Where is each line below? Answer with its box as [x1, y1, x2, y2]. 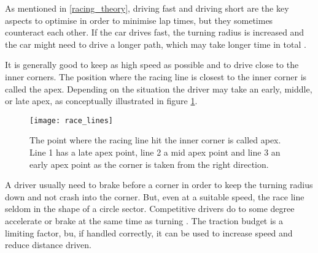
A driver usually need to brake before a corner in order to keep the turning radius [5, 178, 313, 191]
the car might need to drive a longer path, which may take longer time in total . [5, 37, 306, 50]
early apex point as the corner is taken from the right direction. [29, 157, 269, 170]
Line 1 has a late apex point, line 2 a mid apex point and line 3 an [29, 146, 281, 158]
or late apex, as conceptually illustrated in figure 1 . [5, 94, 198, 107]
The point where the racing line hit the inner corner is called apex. [29, 134, 281, 146]
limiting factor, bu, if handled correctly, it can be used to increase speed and [5, 226, 293, 239]
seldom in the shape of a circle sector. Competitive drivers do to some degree [5, 202, 295, 215]
